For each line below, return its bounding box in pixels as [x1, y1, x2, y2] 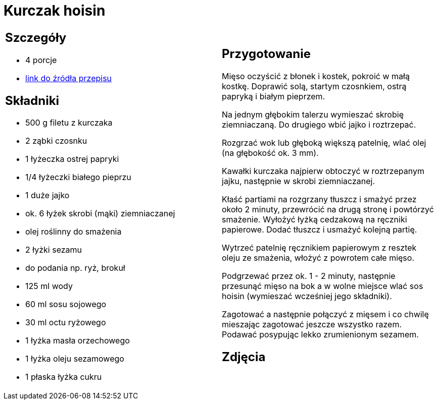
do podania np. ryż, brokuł [25, 263, 125, 273]
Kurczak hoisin [4, 2, 106, 19]
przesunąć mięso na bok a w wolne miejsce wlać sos [222, 280, 423, 291]
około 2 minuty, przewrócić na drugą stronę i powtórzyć [222, 204, 434, 214]
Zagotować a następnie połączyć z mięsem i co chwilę [222, 309, 429, 319]
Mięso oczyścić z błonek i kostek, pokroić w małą [222, 71, 410, 81]
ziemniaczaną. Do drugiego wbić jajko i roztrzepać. [222, 119, 416, 130]
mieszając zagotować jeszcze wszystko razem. [222, 319, 402, 329]
